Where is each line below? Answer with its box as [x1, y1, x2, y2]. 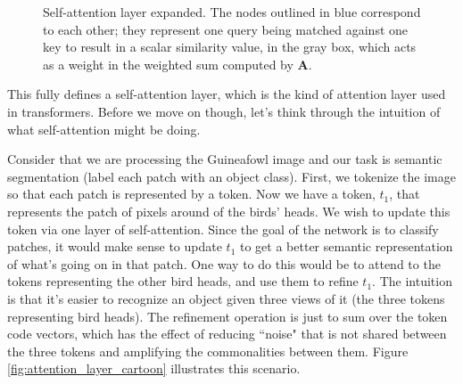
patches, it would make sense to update [7, 237, 222, 256]
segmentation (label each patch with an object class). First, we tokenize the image [7, 167, 456, 185]
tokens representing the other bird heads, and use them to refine [7, 272, 359, 290]
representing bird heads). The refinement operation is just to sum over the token [7, 306, 448, 325]
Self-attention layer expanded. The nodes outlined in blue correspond [43, 3, 421, 20]
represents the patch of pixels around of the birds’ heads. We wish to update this [7, 201, 451, 220]
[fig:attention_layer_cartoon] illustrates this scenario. [7, 359, 301, 378]
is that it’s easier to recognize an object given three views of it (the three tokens [7, 289, 445, 307]
